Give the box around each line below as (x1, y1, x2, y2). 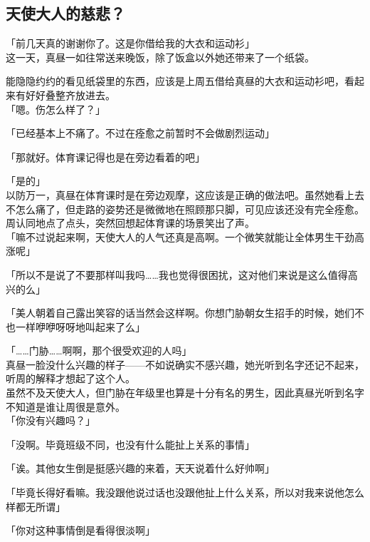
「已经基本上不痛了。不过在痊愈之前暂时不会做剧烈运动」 (6, 126, 275, 140)
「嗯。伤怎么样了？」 (6, 101, 105, 116)
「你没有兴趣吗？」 (6, 413, 95, 428)
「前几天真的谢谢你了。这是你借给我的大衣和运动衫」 (6, 36, 255, 51)
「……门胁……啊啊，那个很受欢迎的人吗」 (6, 343, 192, 358)
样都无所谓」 (6, 498, 65, 513)
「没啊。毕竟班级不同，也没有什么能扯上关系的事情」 (6, 436, 255, 451)
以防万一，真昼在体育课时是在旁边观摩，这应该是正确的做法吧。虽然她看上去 (6, 187, 364, 202)
